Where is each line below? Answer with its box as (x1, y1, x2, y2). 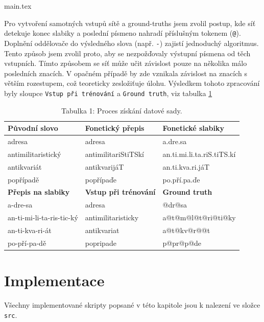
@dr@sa (162, 199, 187, 210)
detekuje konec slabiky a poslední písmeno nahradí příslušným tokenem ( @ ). (4, 28, 241, 38)
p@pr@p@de (162, 237, 202, 248)
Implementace (4, 270, 105, 290)
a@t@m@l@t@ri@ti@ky (162, 212, 236, 223)
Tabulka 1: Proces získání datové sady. (61, 105, 182, 116)
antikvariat (85, 224, 119, 235)
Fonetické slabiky (162, 123, 224, 133)
